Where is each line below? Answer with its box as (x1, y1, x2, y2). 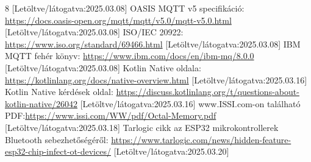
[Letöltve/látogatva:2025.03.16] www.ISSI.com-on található (80, 97, 301, 110)
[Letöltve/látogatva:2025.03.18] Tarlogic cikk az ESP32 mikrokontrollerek (5, 121, 279, 133)
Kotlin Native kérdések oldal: (5, 85, 113, 98)
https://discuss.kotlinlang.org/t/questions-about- (116, 85, 299, 98)
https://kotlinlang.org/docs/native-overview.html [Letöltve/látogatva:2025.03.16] (5, 73, 307, 86)
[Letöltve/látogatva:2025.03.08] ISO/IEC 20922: (5, 26, 184, 38)
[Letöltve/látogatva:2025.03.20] (113, 145, 229, 158)
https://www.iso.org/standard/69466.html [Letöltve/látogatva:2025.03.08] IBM (5, 37, 301, 50)
